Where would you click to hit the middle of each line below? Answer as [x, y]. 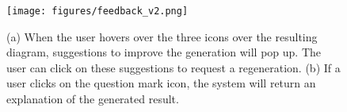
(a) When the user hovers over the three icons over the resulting [162, 36]
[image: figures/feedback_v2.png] [97, 11]
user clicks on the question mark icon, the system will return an [161, 83]
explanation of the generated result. [93, 99]
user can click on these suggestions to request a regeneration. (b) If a [173, 67]
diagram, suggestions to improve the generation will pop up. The [164, 52]
